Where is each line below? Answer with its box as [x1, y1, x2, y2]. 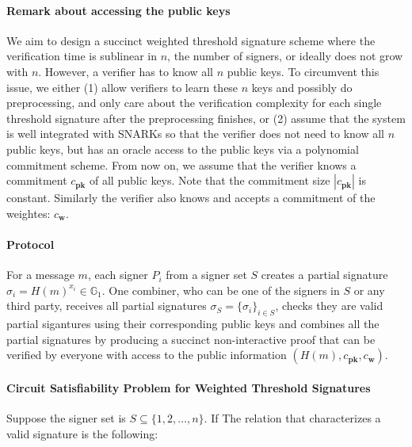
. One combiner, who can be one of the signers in [101, 281, 340, 298]
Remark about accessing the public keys [6, 2, 231, 18]
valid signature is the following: [6, 425, 158, 441]
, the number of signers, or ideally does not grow [167, 48, 403, 64]
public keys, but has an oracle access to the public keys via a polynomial [6, 140, 359, 157]
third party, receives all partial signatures [6, 297, 207, 314]
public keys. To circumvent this [227, 63, 380, 79]
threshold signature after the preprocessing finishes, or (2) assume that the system [6, 109, 406, 126]
